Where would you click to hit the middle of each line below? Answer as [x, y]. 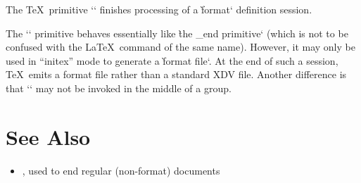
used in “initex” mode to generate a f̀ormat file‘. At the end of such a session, [172, 60]
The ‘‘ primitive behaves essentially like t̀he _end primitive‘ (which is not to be [177, 33]
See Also [48, 136]
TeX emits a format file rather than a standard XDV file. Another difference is [176, 74]
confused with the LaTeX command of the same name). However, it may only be [180, 47]
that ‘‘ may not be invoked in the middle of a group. [119, 88]
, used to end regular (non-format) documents [121, 170]
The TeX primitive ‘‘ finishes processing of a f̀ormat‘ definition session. [159, 9]
